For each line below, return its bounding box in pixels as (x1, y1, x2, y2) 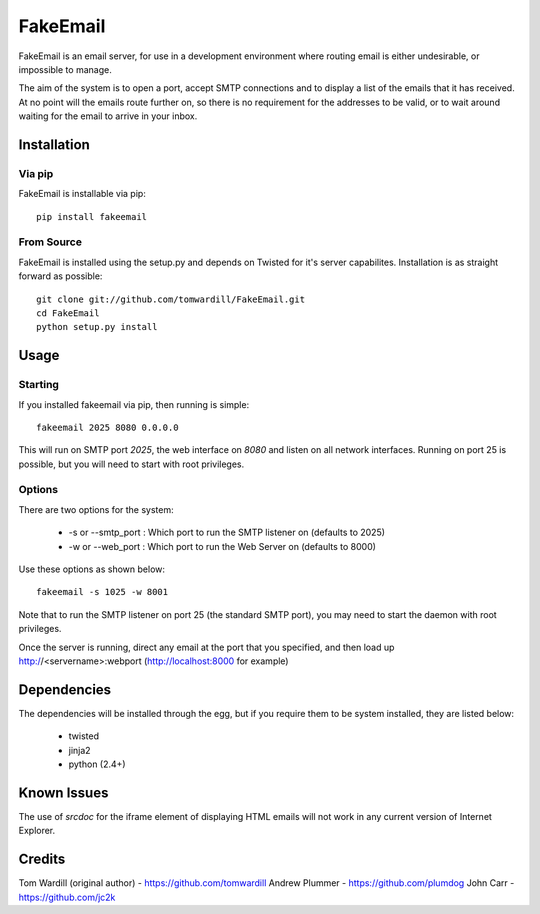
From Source (18, 235, 82, 249)
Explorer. (18, 825, 56, 837)
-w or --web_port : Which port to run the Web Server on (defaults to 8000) (68, 540, 377, 552)
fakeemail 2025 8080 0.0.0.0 (36, 421, 179, 433)
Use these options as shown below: (18, 563, 165, 575)
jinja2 (68, 744, 91, 756)
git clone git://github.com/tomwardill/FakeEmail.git (36, 293, 305, 305)
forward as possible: (18, 270, 103, 282)
